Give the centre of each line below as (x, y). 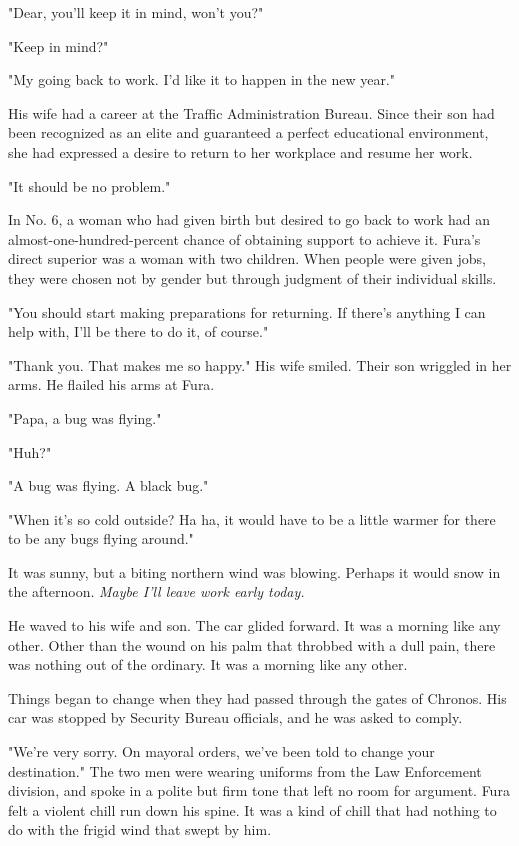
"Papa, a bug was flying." (85, 417)
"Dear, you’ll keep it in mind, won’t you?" (136, 12)
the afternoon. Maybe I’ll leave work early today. (156, 591)
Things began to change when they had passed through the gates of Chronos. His (257, 697)
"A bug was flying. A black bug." (108, 485)
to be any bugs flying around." (101, 538)
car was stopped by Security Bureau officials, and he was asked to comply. (235, 717)
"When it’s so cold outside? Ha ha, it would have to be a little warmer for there (252, 518)
